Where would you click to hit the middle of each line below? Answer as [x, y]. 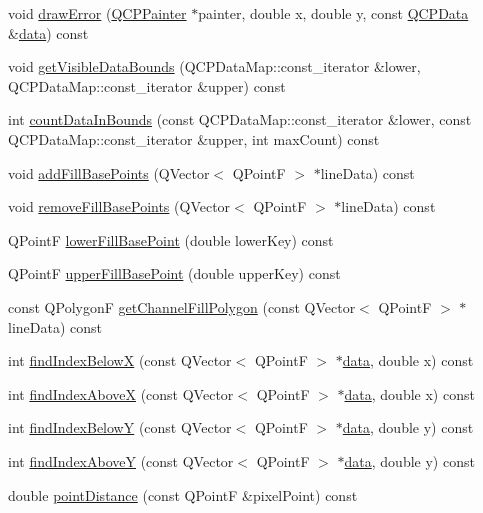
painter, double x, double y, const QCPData [333, 13]
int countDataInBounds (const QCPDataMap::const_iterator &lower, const [240, 119]
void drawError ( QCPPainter [97, 13]
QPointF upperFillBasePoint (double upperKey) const [174, 273]
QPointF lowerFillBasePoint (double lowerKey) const [171, 239]
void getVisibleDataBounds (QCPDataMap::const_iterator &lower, [214, 66]
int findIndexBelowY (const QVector [120, 427]
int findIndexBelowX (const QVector [120, 360]
